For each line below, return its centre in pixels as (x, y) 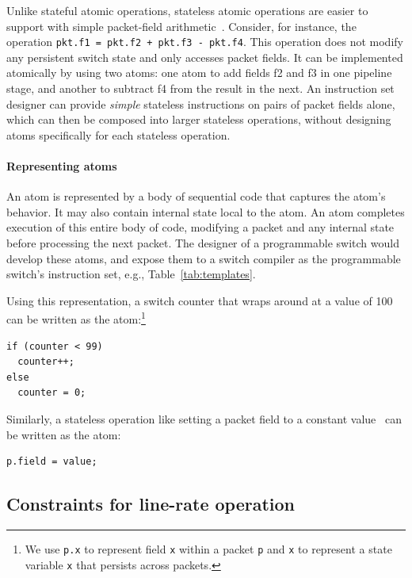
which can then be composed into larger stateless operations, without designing (199, 119)
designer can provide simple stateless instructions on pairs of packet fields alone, (201, 103)
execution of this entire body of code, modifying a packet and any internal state (200, 227)
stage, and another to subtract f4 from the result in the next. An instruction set (200, 88)
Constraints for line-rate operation (151, 504)
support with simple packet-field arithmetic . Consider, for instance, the (181, 26)
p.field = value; (52, 462)
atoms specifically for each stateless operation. (118, 134)
